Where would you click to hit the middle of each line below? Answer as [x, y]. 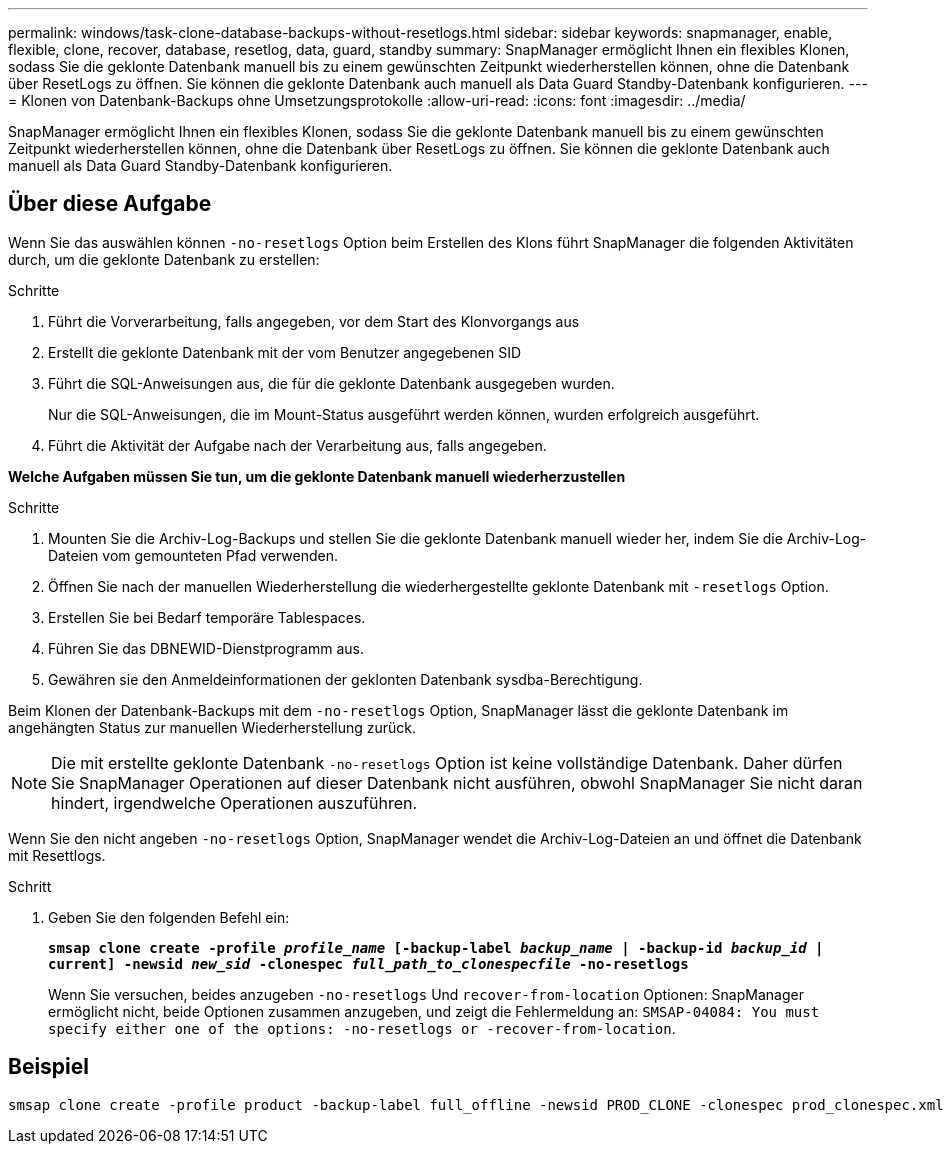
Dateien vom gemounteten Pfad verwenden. [193, 555]
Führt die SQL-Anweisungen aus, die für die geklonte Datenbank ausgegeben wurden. [331, 383]
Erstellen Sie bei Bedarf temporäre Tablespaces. [207, 617]
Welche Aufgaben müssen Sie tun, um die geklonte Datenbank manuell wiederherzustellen [317, 476]
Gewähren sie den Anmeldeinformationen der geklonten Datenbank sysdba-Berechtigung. [345, 679]
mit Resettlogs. [57, 855]
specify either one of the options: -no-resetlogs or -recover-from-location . [362, 1028]
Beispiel [48, 1067]
